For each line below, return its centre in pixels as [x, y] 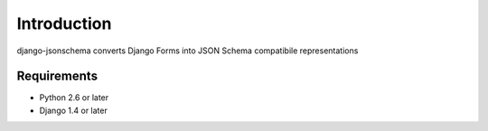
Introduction [64, 23]
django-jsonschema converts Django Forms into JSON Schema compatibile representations [188, 51]
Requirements [57, 76]
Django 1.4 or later [73, 110]
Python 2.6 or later [74, 98]
